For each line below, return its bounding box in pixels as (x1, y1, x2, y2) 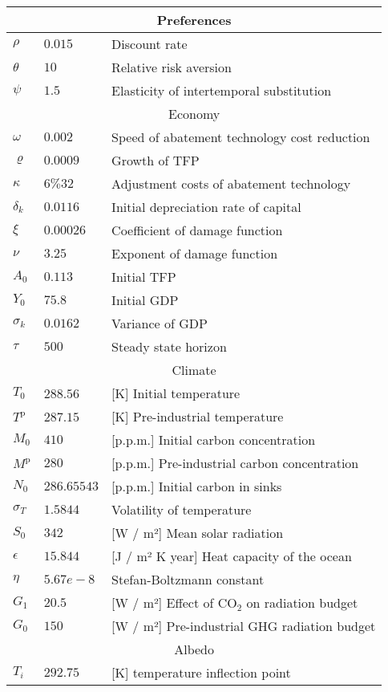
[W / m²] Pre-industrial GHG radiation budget (111, 617, 376, 635)
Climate (172, 360, 216, 379)
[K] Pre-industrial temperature (111, 407, 284, 425)
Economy (168, 104, 220, 123)
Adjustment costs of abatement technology (111, 174, 351, 193)
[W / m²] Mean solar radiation (111, 523, 284, 542)
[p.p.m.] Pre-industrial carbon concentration (111, 454, 359, 472)
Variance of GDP (111, 314, 208, 332)
